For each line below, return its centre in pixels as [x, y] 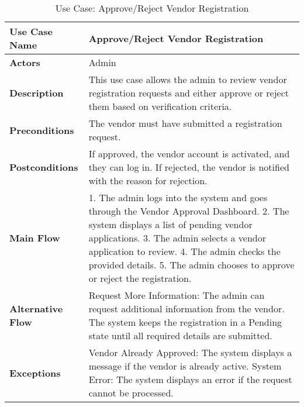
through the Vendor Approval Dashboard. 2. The [189, 211]
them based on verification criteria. [160, 106]
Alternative [36, 308]
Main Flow [35, 238]
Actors [25, 62]
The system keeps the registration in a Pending [185, 322]
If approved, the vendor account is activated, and [189, 154]
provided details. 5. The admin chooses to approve [191, 265]
